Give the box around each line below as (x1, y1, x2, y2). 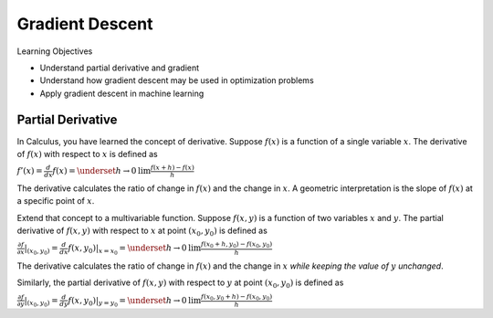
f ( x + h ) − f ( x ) (150, 164, 195, 173)
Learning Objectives (16, 46, 93, 57)
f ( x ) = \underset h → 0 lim (52, 165, 151, 176)
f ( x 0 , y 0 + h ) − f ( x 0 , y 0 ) (201, 292, 273, 302)
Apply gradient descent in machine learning (39, 88, 205, 99)
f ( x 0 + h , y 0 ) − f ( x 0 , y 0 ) (201, 240, 273, 250)
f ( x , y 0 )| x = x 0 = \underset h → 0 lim (68, 243, 202, 257)
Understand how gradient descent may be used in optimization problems (39, 75, 314, 86)
